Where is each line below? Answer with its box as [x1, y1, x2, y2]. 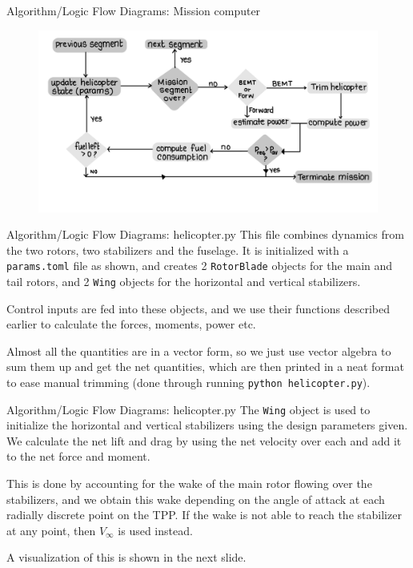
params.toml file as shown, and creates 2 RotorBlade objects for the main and [6, 257, 393, 274]
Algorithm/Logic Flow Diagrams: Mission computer [6, 2, 261, 18]
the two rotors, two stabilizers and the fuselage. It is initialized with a [6, 241, 349, 258]
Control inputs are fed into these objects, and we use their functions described [6, 300, 390, 316]
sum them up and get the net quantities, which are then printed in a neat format [6, 358, 404, 375]
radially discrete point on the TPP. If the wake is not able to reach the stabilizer [6, 506, 402, 523]
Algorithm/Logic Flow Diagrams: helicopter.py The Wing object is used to [6, 401, 371, 417]
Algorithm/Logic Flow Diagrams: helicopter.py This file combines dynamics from [6, 226, 404, 243]
